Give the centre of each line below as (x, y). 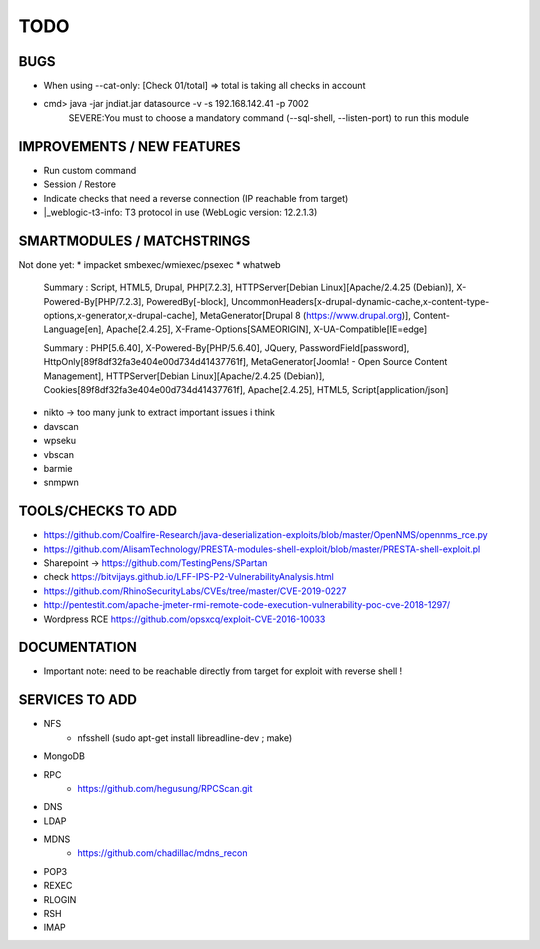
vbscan (59, 454)
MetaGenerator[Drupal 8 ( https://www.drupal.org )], (306, 315)
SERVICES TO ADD (77, 700)
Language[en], (74, 329)
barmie (58, 468)
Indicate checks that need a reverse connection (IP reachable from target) (196, 198)
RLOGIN (60, 899)
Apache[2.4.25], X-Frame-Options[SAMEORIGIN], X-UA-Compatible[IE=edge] (266, 329)
